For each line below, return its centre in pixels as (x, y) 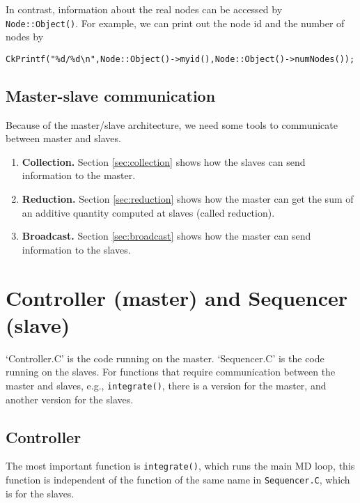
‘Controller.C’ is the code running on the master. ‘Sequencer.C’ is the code (165, 358)
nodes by (25, 37)
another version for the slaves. (70, 399)
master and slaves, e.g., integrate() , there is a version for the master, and (166, 385)
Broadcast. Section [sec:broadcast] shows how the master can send (166, 236)
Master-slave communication (111, 95)
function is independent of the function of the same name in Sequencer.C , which (178, 480)
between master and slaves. (63, 138)
